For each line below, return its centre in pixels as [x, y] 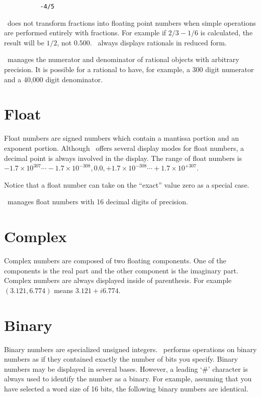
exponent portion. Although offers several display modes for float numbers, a [124, 148]
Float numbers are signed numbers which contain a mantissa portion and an [122, 138]
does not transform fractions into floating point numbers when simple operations [132, 22]
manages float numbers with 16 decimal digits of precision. [98, 202]
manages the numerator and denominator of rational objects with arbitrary [123, 59]
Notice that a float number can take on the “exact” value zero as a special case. [127, 184]
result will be [24, 42]
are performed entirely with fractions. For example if [85, 33]
